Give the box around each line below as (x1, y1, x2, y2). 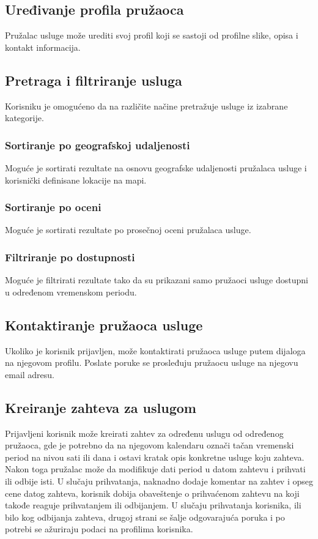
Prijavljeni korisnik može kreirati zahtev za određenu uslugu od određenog (5, 426, 284, 439)
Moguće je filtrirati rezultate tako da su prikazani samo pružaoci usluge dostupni (5, 273, 308, 286)
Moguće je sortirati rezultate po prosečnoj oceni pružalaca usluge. (5, 223, 251, 236)
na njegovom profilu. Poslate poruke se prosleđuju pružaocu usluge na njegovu (5, 356, 298, 369)
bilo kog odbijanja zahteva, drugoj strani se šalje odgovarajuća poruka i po (5, 510, 285, 523)
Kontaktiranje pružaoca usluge (5, 315, 203, 334)
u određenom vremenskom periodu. (5, 285, 137, 298)
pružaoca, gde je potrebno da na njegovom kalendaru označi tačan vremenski (5, 439, 294, 452)
